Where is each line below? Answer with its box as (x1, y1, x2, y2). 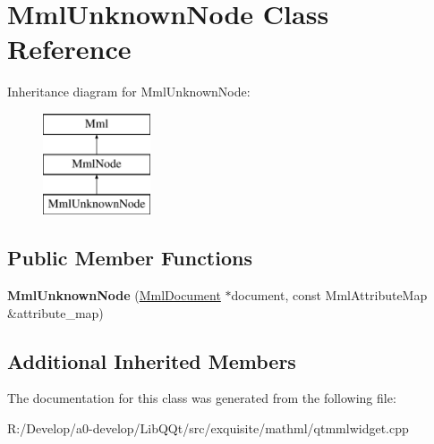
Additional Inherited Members (7, 347, 296, 374)
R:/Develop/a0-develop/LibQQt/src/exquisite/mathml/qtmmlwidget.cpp (7, 419, 409, 438)
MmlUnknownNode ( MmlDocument (7, 286, 221, 305)
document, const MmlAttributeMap (231, 286, 428, 305)
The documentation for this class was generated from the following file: (7, 389, 396, 407)
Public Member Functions (7, 244, 252, 272)
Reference (7, 30, 132, 67)
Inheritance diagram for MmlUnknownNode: (7, 82, 251, 101)
